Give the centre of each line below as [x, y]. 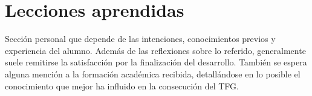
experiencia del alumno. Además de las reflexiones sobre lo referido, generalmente [155, 50]
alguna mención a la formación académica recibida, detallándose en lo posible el [153, 73]
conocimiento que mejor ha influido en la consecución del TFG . [122, 85]
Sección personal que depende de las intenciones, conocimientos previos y [140, 39]
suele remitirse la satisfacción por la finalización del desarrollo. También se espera [156, 62]
